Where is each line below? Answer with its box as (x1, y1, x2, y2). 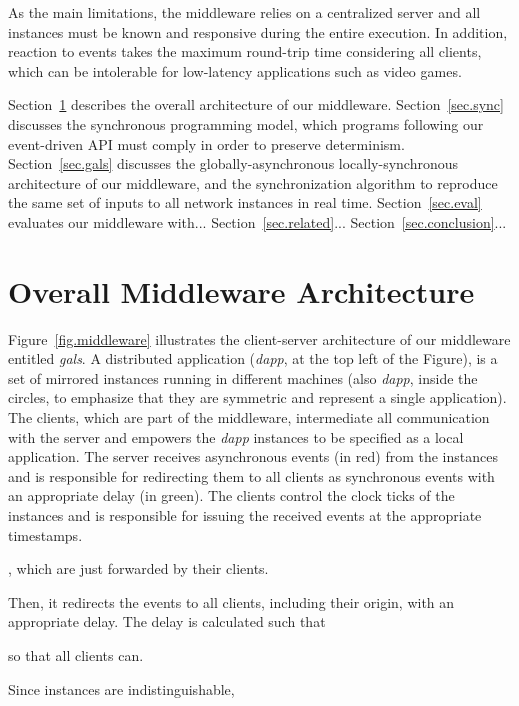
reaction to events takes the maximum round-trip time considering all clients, (8, 41, 482, 62)
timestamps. (8, 524, 83, 545)
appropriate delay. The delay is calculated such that (8, 611, 326, 632)
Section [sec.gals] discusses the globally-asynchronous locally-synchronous (8, 153, 459, 174)
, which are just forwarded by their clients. (8, 558, 269, 579)
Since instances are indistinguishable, (8, 678, 235, 699)
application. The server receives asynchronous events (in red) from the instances (8, 446, 498, 467)
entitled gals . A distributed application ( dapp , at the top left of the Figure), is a (8, 348, 498, 369)
